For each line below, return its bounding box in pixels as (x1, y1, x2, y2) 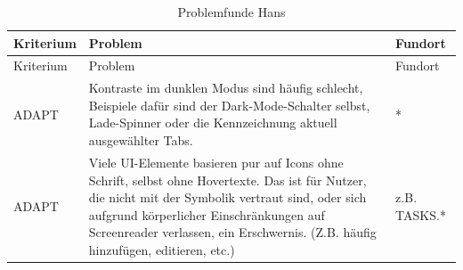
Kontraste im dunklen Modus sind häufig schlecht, (88, 78, 363, 97)
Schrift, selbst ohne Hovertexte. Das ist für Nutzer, (88, 170, 367, 189)
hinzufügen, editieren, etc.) (88, 240, 235, 258)
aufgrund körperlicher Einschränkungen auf (88, 205, 325, 224)
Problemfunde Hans (177, 3, 286, 20)
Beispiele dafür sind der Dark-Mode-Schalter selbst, (88, 95, 370, 114)
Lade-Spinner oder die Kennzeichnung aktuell (88, 113, 337, 132)
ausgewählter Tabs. (88, 131, 193, 150)
